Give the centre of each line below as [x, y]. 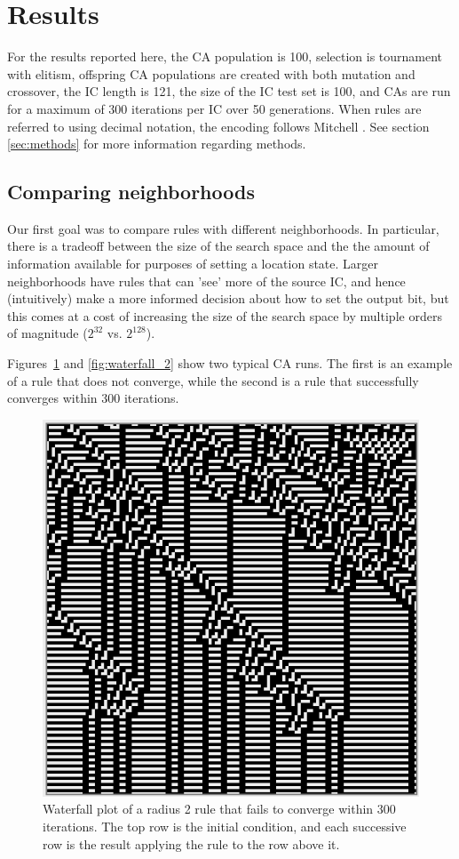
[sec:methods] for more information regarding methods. [157, 144]
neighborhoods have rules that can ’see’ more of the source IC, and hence [206, 281]
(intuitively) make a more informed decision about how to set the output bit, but [228, 298]
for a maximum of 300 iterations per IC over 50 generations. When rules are [214, 108]
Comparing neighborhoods [131, 192]
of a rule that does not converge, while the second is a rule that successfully [213, 380]
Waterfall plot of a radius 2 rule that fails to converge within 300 [219, 809]
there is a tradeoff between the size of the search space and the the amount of [218, 246]
